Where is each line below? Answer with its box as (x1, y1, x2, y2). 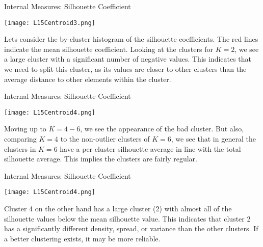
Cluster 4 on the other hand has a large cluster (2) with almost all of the (4, 203, 232, 214)
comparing (4, 133, 37, 144)
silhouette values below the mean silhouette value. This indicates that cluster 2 (4, 213, 251, 224)
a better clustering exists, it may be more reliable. (4, 233, 161, 243)
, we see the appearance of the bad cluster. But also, (80, 123, 244, 134)
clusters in (4, 143, 36, 154)
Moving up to (4, 123, 46, 134)
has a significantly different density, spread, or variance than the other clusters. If (4, 223, 258, 234)
